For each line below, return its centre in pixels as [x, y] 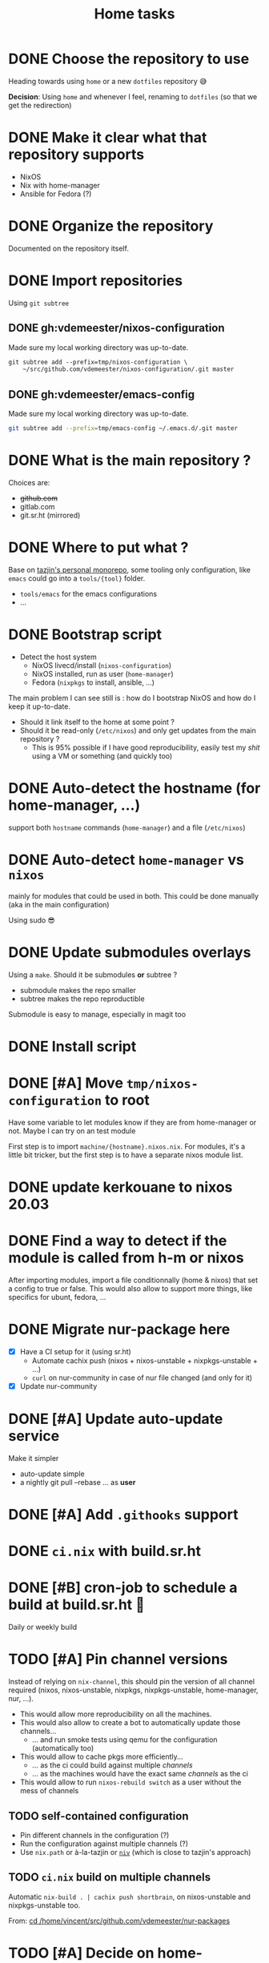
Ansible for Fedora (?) [56, 194]
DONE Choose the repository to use [129, 59]
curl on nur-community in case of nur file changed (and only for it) [142, 1378]
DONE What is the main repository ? [130, 461]
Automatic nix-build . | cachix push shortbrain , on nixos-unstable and [129, 1897]
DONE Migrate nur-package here [119, 1329]
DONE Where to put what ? [98, 547]
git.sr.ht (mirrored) [50, 515]
